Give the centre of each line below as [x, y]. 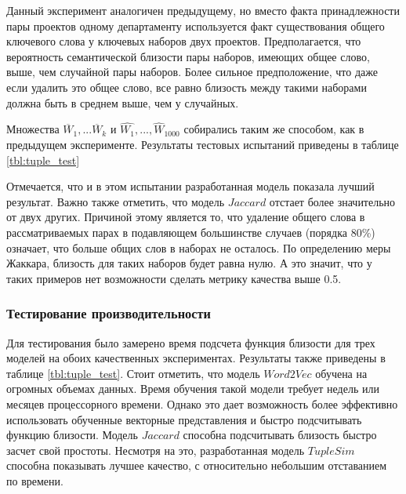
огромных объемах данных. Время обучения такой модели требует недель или [193, 389]
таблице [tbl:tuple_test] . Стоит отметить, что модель [133, 373]
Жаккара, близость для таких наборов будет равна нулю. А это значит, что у [189, 263]
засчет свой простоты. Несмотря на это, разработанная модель [156, 450]
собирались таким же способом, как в [274, 129]
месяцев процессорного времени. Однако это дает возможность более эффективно [202, 403]
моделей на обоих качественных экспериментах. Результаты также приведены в [196, 358]
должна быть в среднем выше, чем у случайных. [123, 102]
